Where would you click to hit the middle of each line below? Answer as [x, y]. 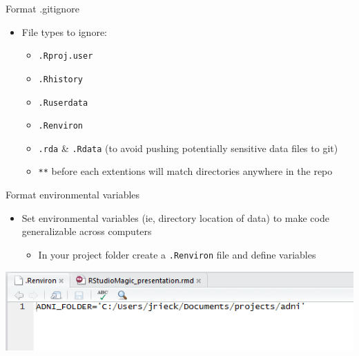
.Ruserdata [63, 103]
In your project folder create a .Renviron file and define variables [177, 254]
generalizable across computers [87, 231]
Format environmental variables [73, 195]
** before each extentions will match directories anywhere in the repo [185, 171]
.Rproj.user [66, 56]
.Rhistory [61, 79]
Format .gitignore [42, 8]
